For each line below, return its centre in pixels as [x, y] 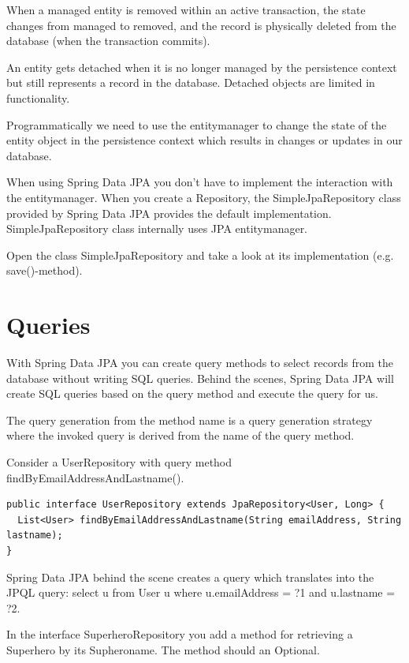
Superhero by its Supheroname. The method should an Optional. [163, 649]
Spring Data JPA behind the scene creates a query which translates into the [190, 577]
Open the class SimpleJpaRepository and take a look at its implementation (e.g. [200, 255]
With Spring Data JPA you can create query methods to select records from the [200, 363]
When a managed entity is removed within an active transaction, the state [186, 9]
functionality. [38, 97]
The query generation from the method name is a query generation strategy [190, 420]
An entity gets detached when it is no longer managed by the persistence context [202, 67]
